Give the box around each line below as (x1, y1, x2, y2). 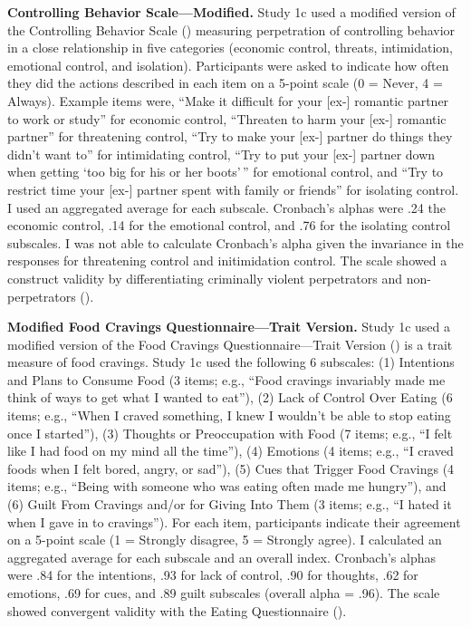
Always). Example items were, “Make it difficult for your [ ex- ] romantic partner (7, 91, 449, 110)
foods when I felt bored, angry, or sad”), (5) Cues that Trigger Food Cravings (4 (7, 458, 455, 477)
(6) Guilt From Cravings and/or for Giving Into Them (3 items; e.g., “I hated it (7, 495, 452, 514)
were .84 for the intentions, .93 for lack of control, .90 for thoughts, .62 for (7, 565, 418, 584)
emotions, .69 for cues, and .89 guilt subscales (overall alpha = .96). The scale (7, 584, 440, 602)
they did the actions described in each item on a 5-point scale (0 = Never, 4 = (7, 73, 443, 92)
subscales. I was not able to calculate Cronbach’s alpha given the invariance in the (7, 233, 464, 252)
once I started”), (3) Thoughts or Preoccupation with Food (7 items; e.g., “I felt (7, 423, 453, 442)
